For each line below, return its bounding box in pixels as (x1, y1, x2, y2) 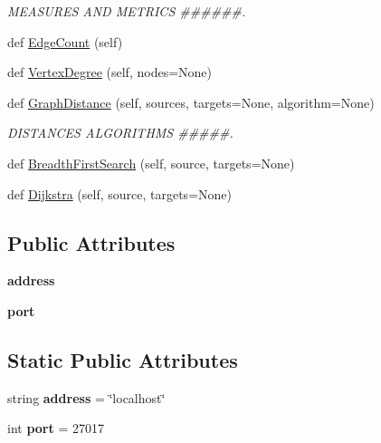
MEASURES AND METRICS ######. (7, 2, 246, 20)
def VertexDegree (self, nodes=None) (7, 63, 212, 82)
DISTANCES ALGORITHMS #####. (7, 123, 233, 142)
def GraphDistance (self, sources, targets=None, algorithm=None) (7, 92, 375, 111)
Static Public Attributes (7, 345, 238, 373)
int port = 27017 (7, 419, 104, 438)
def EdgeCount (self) (7, 32, 123, 51)
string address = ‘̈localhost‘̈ (7, 388, 166, 407)
